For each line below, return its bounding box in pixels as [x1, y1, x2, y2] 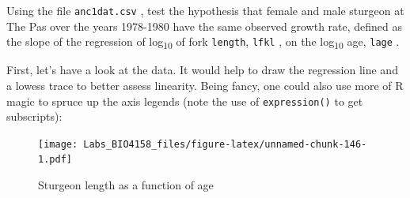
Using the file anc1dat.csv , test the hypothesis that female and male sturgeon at [6, 2, 404, 18]
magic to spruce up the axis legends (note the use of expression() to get [6, 92, 363, 109]
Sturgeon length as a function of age [38, 177, 214, 193]
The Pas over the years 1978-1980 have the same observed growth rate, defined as [6, 17, 403, 34]
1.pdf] [38, 154, 72, 166]
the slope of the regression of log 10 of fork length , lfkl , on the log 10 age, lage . [6, 33, 400, 52]
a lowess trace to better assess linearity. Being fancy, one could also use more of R [6, 77, 404, 93]
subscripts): [6, 108, 63, 125]
